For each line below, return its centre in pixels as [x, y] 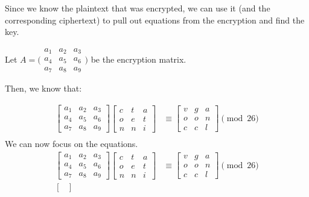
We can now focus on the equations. [72, 144]
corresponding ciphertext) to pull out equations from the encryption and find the [155, 20]
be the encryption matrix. [139, 59]
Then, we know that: [43, 88]
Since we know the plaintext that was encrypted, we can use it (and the [138, 8]
